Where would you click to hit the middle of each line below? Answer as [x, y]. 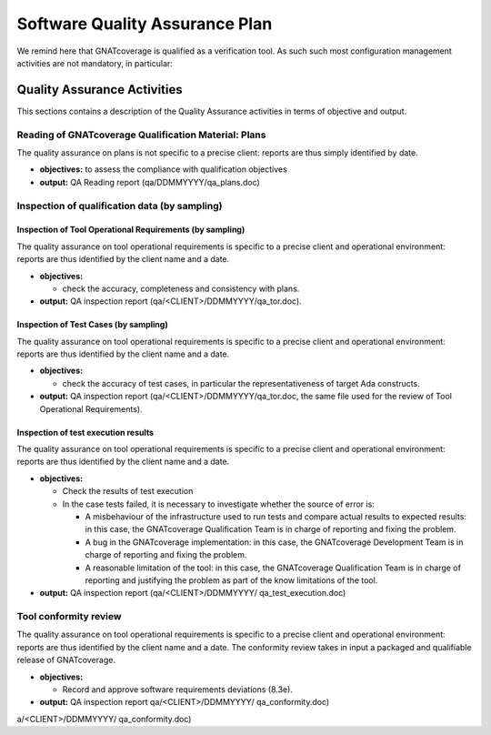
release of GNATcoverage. [66, 660]
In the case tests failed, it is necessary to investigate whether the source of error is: [218, 504]
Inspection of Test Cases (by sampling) [92, 325]
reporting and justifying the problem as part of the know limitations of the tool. [231, 580]
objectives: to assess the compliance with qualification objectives [164, 169]
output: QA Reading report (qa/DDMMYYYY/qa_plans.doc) [150, 182]
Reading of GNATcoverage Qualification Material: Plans [141, 135]
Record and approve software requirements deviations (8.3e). [177, 690]
